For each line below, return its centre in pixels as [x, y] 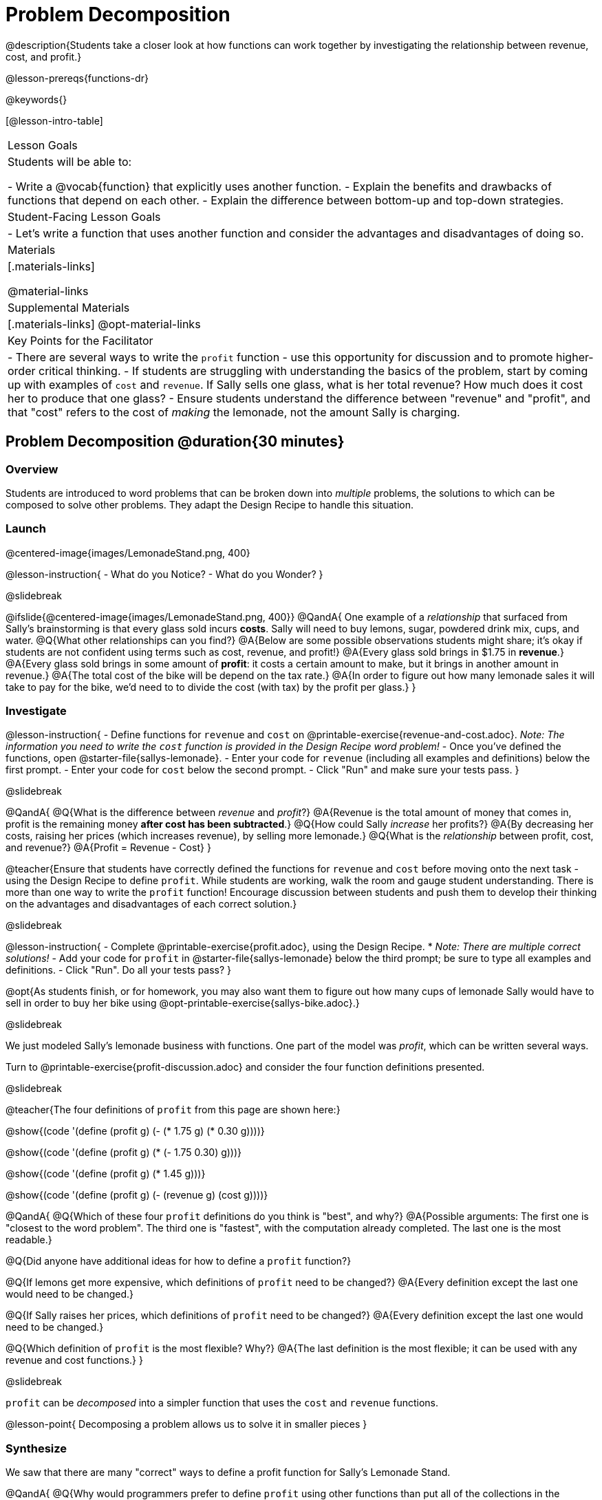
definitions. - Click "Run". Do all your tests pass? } [119, 970]
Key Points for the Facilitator [80, 340]
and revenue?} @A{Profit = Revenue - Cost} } [108, 848]
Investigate [36, 711]
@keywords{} [36, 99]
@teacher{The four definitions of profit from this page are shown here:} [173, 1110]
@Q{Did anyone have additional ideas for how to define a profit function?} [179, 1261]
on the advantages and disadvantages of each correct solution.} [151, 904]
